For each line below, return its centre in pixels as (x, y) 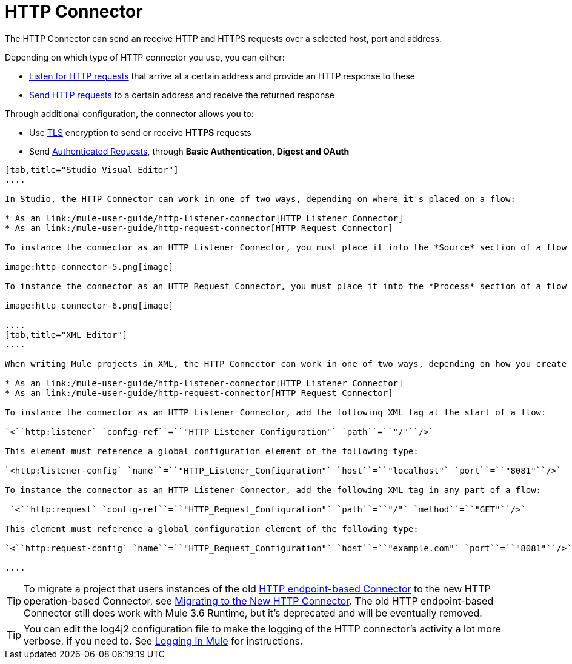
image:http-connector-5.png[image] (89, 267)
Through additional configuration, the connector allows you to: (129, 113)
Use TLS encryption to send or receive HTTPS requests (140, 132)
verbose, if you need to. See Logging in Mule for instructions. (163, 641)
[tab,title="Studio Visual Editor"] (92, 169)
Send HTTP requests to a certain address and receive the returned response (182, 95)
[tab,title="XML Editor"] (66, 334)
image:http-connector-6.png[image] (89, 305)
